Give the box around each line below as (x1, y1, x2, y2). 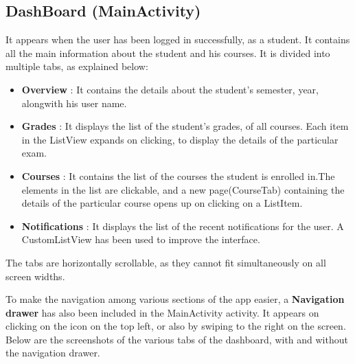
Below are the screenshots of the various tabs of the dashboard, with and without (5, 332, 348, 346)
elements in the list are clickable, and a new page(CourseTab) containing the (21, 182, 345, 196)
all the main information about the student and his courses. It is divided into (5, 45, 330, 60)
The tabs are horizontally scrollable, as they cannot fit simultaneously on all (5, 255, 326, 269)
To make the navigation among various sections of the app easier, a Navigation (5, 292, 345, 306)
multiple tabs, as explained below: (5, 59, 148, 73)
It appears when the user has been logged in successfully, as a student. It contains (5, 32, 350, 47)
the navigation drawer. (5, 345, 100, 360)
